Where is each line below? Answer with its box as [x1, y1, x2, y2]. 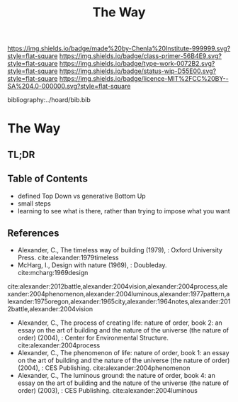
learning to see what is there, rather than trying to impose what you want [17, 206, 230, 215]
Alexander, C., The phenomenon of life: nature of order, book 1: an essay [17, 349, 229, 357]
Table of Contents [7, 173, 89, 185]
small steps [17, 199, 51, 208]
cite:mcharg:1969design [17, 269, 89, 277]
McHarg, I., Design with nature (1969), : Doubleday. [17, 261, 167, 269]
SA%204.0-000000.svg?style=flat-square [7, 82, 131, 91]
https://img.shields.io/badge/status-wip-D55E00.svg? [59, 67, 217, 75]
